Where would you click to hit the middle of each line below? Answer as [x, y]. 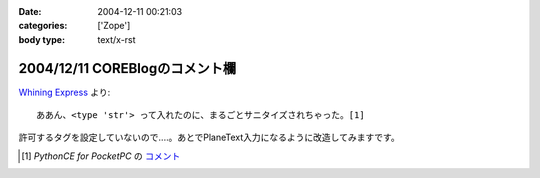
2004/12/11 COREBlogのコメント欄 [127, 68]
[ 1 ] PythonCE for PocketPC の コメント [101, 156]
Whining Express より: [64, 92]
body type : [41, 39]
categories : [43, 26]
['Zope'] [114, 26]
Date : [30, 11]
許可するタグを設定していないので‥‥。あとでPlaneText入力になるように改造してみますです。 [209, 137]
